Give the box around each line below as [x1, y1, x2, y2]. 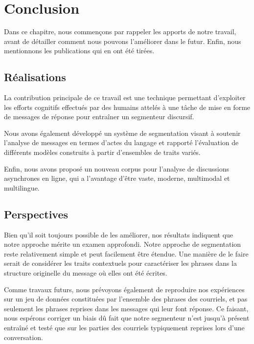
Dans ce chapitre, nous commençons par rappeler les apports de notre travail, [4, 26, 236, 37]
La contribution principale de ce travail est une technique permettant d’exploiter [4, 92, 246, 103]
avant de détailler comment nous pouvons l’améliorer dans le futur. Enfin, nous [4, 36, 241, 46]
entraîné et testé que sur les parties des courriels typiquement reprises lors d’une [4, 322, 245, 332]
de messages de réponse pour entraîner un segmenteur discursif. [4, 111, 194, 122]
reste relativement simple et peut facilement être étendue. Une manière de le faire [4, 248, 249, 258]
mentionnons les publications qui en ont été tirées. [4, 45, 155, 56]
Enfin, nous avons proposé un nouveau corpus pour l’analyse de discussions [4, 163, 229, 173]
